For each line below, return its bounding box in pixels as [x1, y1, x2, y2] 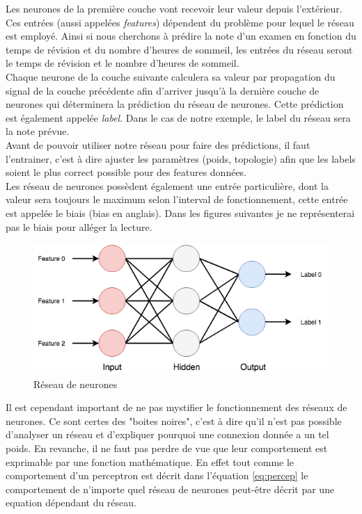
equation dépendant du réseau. [6, 495, 136, 510]
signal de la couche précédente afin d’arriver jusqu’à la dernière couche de [6, 83, 320, 97]
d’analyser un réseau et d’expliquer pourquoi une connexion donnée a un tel [6, 427, 329, 442]
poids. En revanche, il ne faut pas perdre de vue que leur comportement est [6, 441, 328, 456]
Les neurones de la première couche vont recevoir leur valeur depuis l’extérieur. [6, 1, 343, 15]
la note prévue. [6, 124, 70, 138]
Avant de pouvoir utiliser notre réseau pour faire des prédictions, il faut [6, 137, 310, 152]
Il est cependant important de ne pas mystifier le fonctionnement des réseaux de [6, 400, 347, 415]
